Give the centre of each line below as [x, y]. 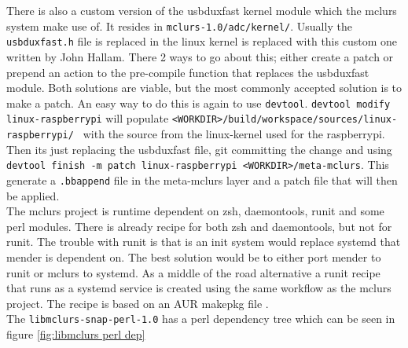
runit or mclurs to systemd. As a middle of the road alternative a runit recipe [193, 272]
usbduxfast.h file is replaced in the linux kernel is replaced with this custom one [202, 41]
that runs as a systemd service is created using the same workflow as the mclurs [199, 288]
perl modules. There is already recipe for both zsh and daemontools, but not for [199, 226]
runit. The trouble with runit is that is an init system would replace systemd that [204, 242]
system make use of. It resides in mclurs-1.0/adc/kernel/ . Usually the [179, 26]
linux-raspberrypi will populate [88, 118]
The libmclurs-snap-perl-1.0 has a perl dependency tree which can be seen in [201, 319]
